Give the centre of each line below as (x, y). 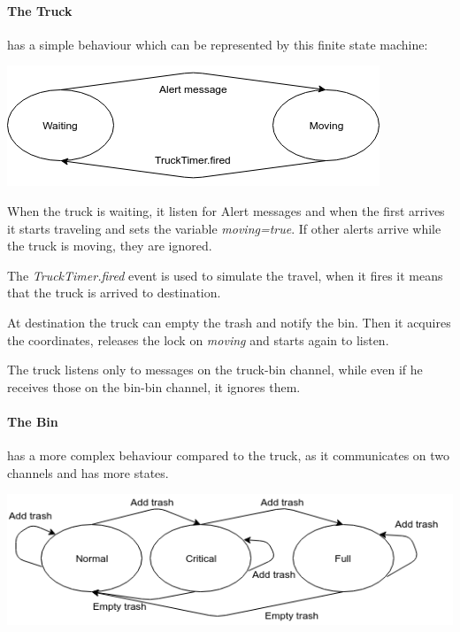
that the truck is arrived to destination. (114, 293)
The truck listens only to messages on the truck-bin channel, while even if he (215, 370)
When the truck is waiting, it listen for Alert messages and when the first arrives (226, 210)
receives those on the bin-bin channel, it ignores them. (154, 386)
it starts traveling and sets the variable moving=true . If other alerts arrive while (224, 228)
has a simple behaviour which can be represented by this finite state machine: (218, 44)
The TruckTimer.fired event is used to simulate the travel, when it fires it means (225, 275)
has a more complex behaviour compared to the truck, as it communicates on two (229, 455)
